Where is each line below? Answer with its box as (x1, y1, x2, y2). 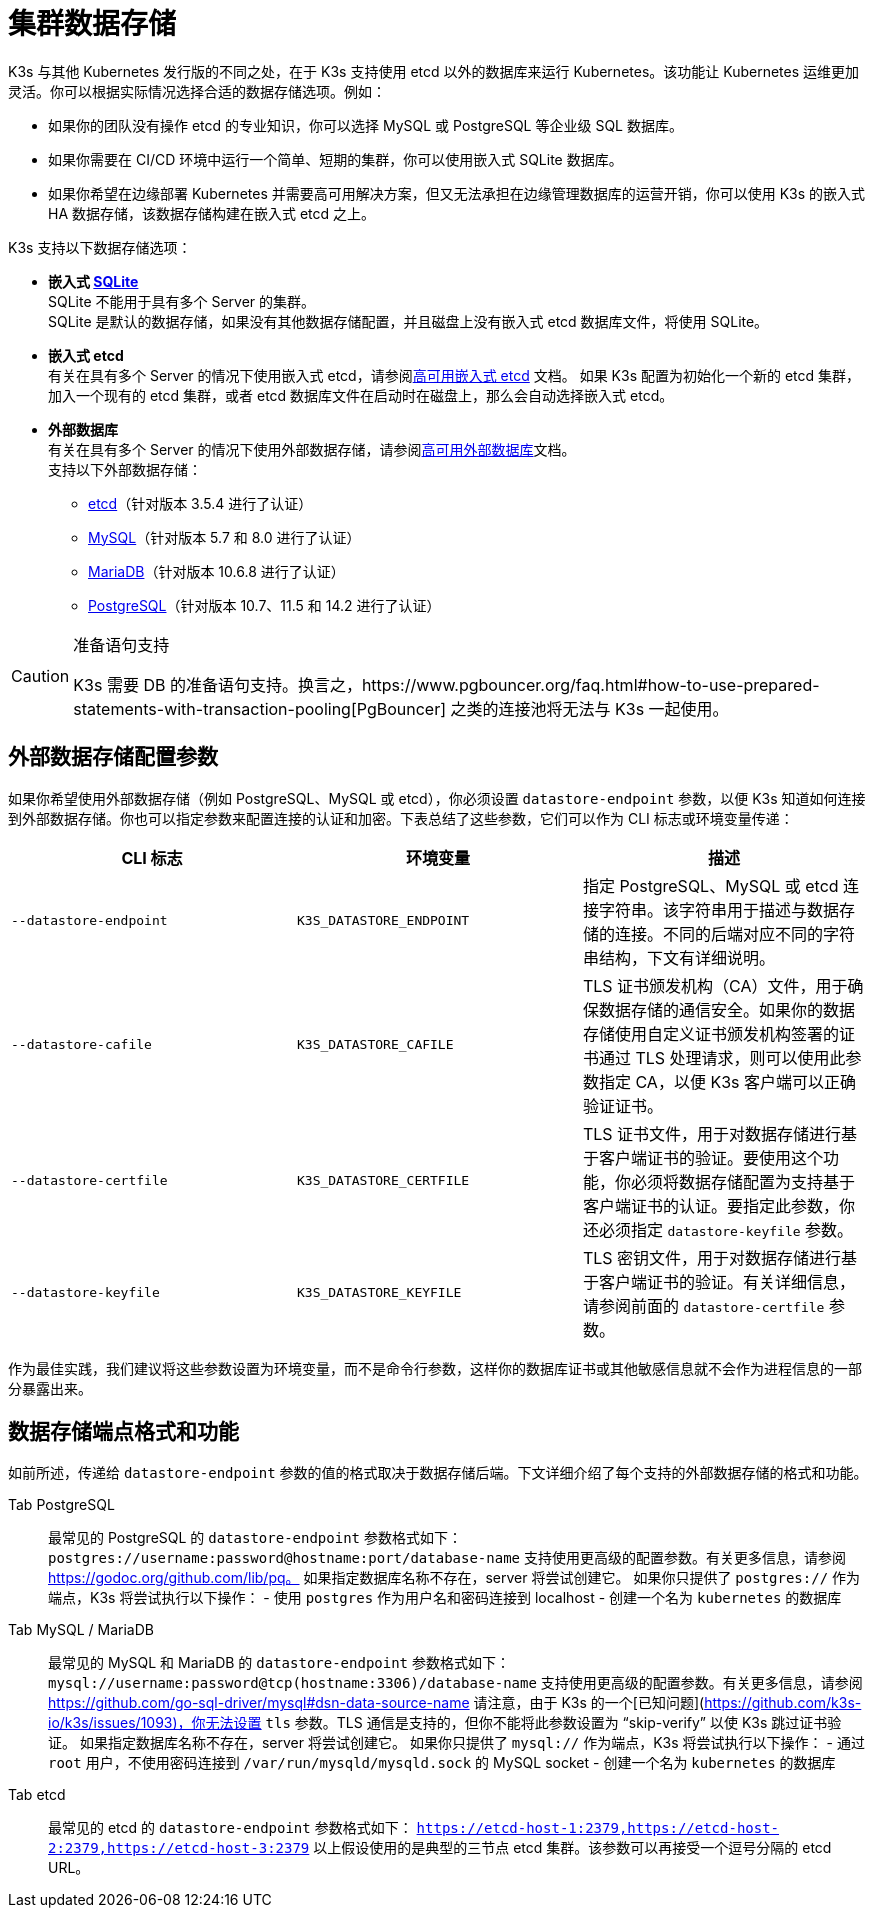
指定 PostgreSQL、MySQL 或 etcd (582, 875, 839, 896)
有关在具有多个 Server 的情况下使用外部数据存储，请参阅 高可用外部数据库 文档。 (48, 440, 576, 458)
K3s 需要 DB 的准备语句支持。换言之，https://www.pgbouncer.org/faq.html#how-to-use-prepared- (73, 674, 820, 695)
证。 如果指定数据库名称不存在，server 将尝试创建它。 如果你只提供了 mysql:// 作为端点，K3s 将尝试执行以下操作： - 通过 (48, 1734, 865, 1752)
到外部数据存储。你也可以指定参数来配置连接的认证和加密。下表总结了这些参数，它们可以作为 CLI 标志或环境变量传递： (8, 809, 794, 827)
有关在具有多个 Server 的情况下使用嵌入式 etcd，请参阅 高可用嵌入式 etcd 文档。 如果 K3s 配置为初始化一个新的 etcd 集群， (48, 366, 861, 384)
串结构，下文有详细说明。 (582, 947, 775, 968)
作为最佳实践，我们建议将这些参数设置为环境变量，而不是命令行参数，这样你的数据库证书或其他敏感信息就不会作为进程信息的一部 (8, 1359, 862, 1377)
